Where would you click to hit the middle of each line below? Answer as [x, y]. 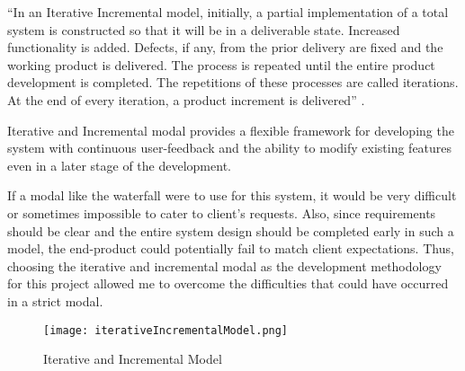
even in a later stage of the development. [119, 165]
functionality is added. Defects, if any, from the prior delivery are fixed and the [225, 47]
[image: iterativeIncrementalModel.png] [166, 330]
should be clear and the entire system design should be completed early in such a [231, 230]
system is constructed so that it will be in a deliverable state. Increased [204, 29]
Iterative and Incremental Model [133, 359]
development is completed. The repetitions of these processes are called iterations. [233, 82]
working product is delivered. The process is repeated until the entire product [221, 64]
